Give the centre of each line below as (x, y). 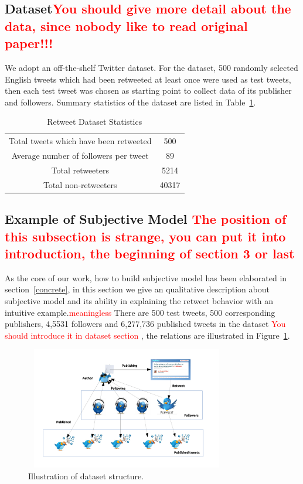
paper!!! (29, 43)
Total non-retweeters (80, 184)
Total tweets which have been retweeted (80, 141)
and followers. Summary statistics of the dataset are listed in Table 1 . (130, 102)
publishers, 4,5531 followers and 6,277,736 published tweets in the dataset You (145, 324)
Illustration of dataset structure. (86, 476)
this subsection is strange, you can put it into (145, 236)
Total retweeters (80, 170)
